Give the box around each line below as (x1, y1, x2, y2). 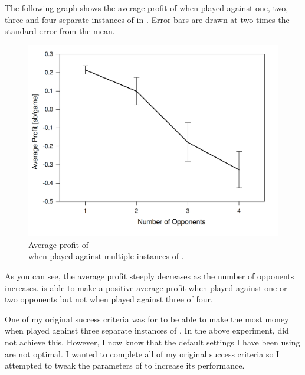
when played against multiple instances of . (28, 250, 184, 262)
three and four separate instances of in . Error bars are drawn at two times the (5, 13, 290, 25)
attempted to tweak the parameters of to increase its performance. (5, 359, 245, 371)
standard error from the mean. (5, 25, 115, 37)
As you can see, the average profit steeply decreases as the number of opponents (5, 269, 294, 282)
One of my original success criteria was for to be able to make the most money (5, 312, 289, 325)
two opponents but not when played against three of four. (5, 293, 213, 305)
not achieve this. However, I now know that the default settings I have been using (5, 335, 300, 348)
